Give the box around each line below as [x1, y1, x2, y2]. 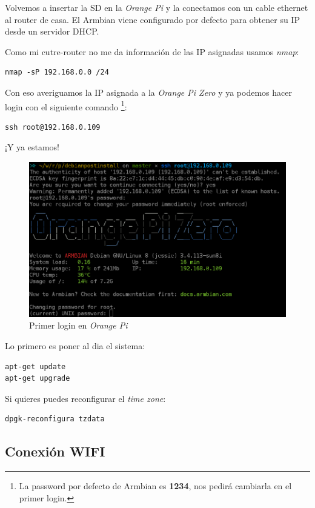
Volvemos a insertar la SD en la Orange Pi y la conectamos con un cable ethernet [5, 1, 308, 13]
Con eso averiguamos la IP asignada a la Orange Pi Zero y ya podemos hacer [5, 85, 292, 98]
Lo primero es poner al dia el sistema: [5, 339, 145, 352]
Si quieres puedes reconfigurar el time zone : [5, 392, 166, 404]
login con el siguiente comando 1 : [5, 98, 127, 113]
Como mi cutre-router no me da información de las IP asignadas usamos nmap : [5, 45, 299, 58]
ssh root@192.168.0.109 [5, 122, 101, 132]
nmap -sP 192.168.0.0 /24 [5, 68, 109, 77]
